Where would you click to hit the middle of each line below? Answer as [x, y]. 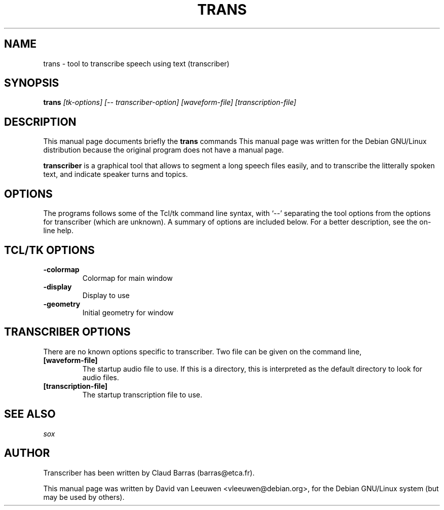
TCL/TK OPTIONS [49, 250]
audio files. [101, 377]
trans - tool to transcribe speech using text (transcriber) [136, 63]
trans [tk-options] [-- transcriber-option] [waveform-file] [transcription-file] [170, 102]
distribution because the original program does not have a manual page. [163, 150]
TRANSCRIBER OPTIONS [67, 332]
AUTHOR [27, 453]
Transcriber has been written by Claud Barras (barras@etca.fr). [149, 472]
